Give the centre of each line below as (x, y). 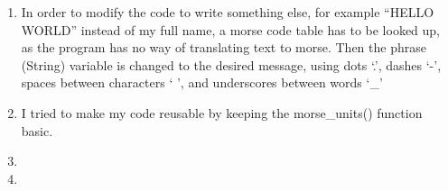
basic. (37, 130)
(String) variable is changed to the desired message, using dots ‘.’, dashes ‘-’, (231, 64)
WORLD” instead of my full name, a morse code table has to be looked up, (231, 29)
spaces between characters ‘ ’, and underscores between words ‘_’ (202, 82)
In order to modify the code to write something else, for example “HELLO (228, 12)
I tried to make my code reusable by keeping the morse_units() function (222, 112)
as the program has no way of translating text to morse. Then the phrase (224, 47)
